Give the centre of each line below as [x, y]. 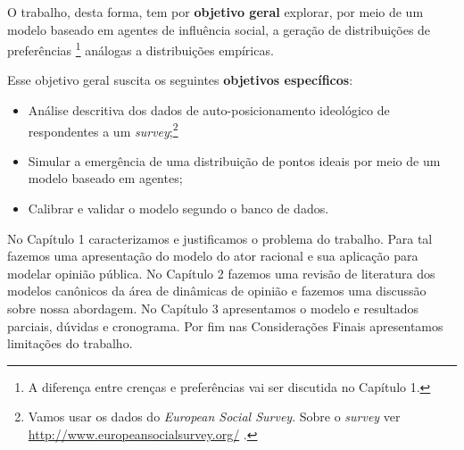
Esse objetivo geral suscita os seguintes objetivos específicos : [180, 80]
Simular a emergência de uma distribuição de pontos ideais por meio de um [234, 160]
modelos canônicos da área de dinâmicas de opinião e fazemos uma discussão [217, 291]
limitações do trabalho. [70, 343]
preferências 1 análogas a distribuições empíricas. [141, 49]
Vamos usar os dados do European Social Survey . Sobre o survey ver [214, 417]
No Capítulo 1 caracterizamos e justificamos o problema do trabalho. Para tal [220, 238]
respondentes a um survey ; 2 [103, 129]
